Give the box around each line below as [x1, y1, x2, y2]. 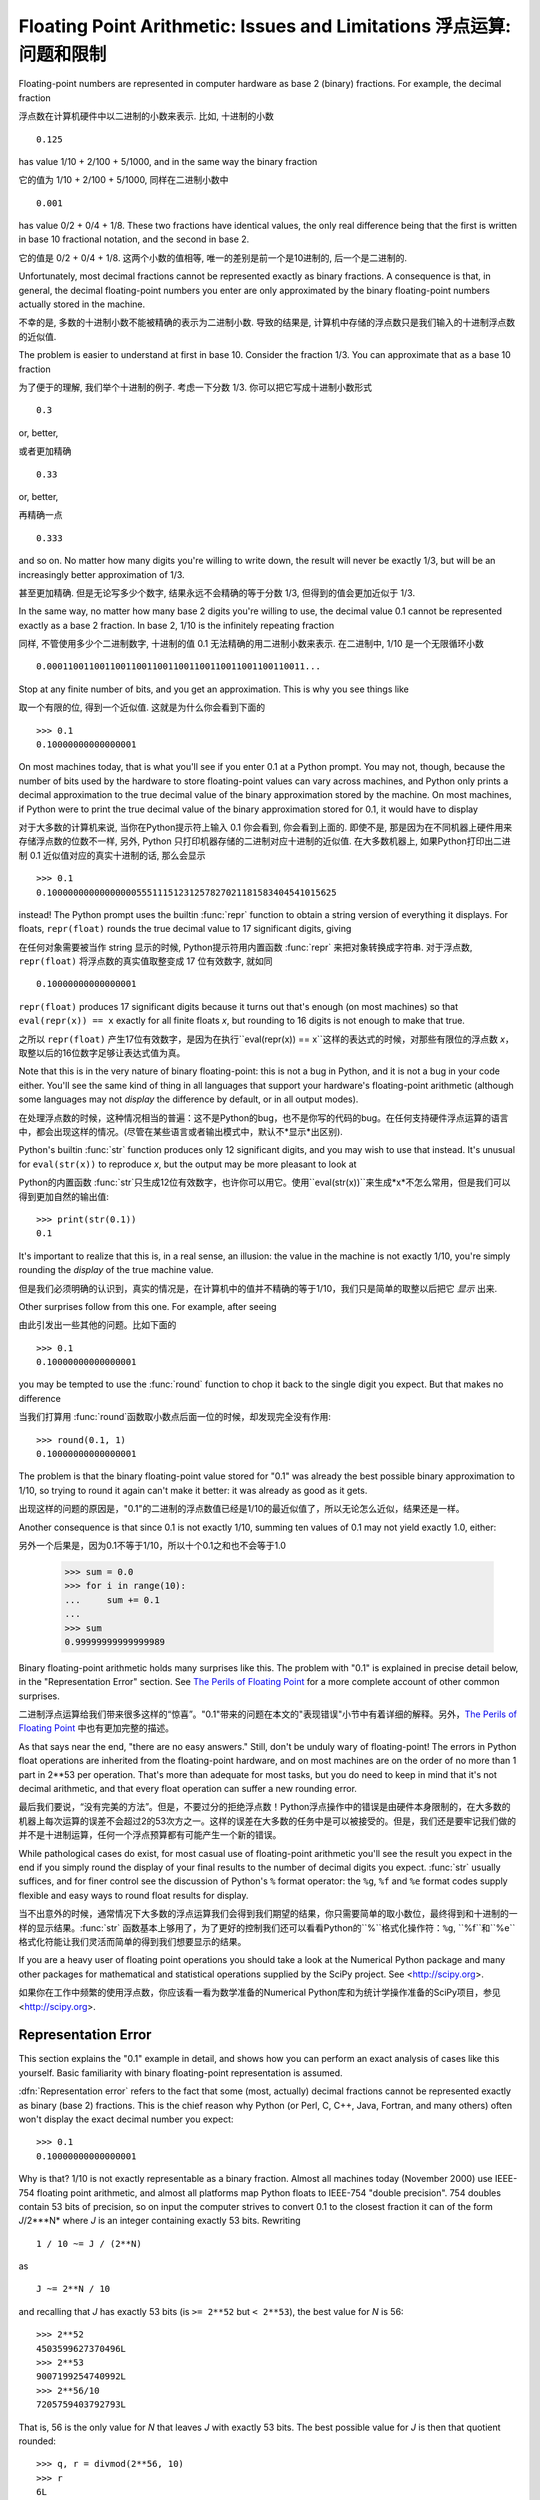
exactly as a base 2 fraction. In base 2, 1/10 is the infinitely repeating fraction [18, 619, 335, 631]
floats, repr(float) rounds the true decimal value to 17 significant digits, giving [18, 923, 352, 935]
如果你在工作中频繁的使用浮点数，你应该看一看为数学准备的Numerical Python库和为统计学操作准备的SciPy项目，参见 [18, 1986, 502, 1999]
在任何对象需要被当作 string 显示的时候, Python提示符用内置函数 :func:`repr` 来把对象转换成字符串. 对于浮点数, [18, 941, 473, 953]
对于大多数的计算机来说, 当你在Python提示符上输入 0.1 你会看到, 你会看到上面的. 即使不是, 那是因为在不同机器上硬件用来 [18, 821, 513, 833]
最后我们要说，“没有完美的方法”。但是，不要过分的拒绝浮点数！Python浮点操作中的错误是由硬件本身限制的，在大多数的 [18, 1801, 511, 1813]
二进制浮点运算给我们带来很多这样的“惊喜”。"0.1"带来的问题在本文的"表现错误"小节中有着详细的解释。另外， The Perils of [18, 1708, 517, 1720]
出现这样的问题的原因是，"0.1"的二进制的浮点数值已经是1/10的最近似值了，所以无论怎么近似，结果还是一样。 [18, 1503, 465, 1515]
